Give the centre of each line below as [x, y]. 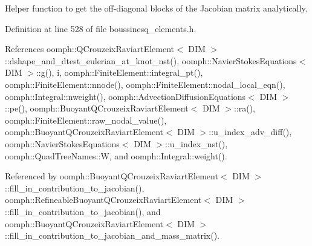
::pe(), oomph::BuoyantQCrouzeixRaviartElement [97, 108]
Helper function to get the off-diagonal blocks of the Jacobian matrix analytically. [156, 8]
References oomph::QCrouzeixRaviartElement [89, 49]
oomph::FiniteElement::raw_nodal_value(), [86, 120]
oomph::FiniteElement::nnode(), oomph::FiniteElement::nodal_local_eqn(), [145, 84]
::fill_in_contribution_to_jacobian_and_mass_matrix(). [112, 235]
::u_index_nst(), [197, 143]
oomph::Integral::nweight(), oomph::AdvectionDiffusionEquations [125, 96]
